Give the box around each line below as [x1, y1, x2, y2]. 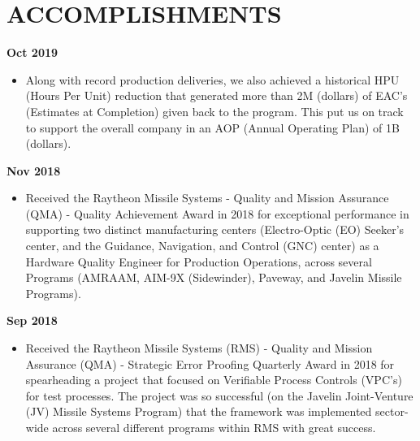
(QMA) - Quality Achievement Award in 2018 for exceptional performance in [25, 205, 409, 222]
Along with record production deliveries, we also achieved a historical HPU [25, 71, 400, 88]
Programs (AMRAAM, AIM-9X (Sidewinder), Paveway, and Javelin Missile [25, 269, 402, 286]
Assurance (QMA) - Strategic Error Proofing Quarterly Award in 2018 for [25, 355, 395, 372]
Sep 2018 [6, 312, 58, 329]
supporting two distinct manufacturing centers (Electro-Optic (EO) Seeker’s [25, 221, 405, 238]
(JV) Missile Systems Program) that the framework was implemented [25, 403, 372, 420]
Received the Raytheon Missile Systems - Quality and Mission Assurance [25, 189, 389, 206]
